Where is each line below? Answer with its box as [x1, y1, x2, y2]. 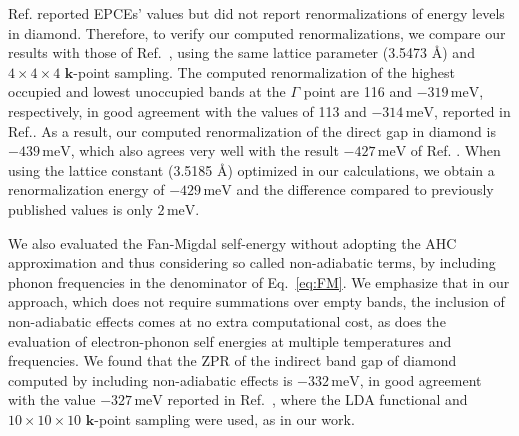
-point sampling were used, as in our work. [94, 408, 355, 429]
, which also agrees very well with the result [70, 140, 339, 161]
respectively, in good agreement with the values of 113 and [8, 100, 367, 121]
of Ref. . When [410, 140, 501, 161]
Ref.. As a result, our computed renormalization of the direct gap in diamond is [8, 120, 496, 141]
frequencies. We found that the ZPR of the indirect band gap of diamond [8, 350, 457, 371]
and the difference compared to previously [236, 179, 494, 200]
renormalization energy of [8, 179, 165, 200]
